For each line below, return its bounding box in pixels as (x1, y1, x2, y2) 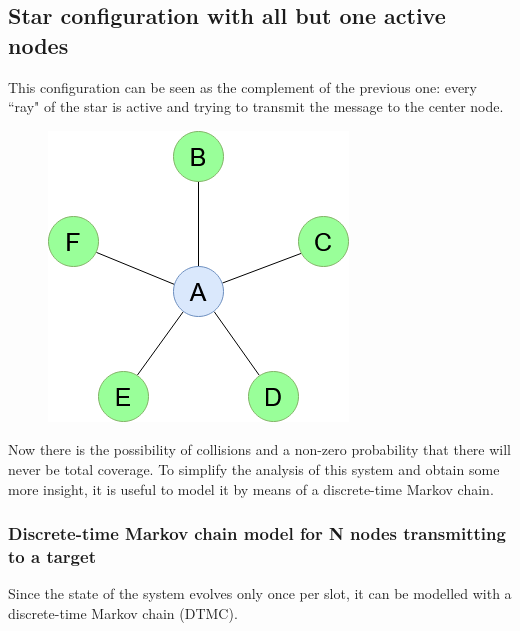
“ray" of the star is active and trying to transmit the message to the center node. (8, 96, 504, 117)
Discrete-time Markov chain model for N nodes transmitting (8, 521, 506, 546)
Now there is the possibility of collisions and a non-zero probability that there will (8, 439, 512, 460)
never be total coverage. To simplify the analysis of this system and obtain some (8, 458, 500, 479)
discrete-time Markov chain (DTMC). (8, 602, 238, 623)
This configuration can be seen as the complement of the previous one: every (8, 76, 477, 97)
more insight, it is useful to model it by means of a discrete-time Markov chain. (8, 478, 494, 499)
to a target (8, 544, 96, 568)
